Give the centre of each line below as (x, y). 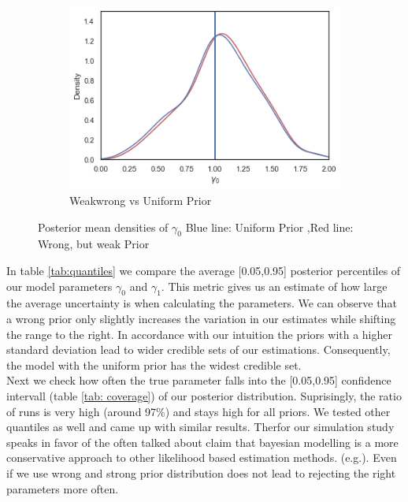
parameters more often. (63, 488)
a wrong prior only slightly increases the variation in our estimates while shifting (201, 319)
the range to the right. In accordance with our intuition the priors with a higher (199, 334)
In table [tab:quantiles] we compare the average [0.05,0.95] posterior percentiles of (204, 271)
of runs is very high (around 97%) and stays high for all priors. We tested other (198, 411)
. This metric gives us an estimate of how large (274, 286)
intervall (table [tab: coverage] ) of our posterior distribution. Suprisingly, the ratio (204, 396)
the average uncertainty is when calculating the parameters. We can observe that (202, 303)
